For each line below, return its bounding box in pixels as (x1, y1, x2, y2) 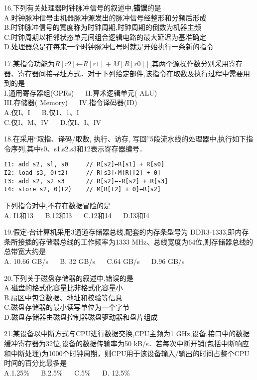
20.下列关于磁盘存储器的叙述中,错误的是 (4, 272, 133, 283)
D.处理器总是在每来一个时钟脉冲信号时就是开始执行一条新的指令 (4, 41, 214, 52)
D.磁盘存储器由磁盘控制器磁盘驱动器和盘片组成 (4, 311, 158, 322)
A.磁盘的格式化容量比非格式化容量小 (4, 282, 123, 293)
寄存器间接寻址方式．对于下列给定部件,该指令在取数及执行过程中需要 (17, 68, 243, 78)
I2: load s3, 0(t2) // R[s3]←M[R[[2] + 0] (4, 169, 161, 176)
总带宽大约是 (4, 246, 46, 256)
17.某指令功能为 (4, 58, 55, 68)
